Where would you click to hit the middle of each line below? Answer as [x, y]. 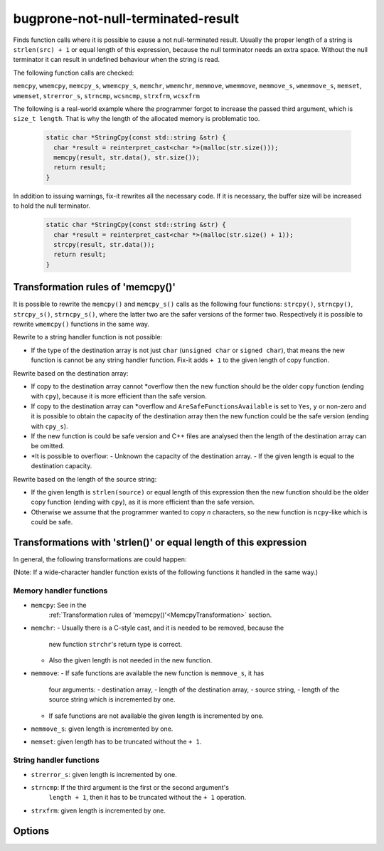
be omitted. [48, 446]
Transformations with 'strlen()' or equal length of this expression [160, 542]
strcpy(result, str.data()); [105, 244]
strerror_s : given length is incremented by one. [104, 774]
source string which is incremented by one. [112, 699]
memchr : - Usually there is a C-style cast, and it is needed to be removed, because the [158, 628]
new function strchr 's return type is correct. [116, 644]
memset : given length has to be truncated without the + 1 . [116, 742]
